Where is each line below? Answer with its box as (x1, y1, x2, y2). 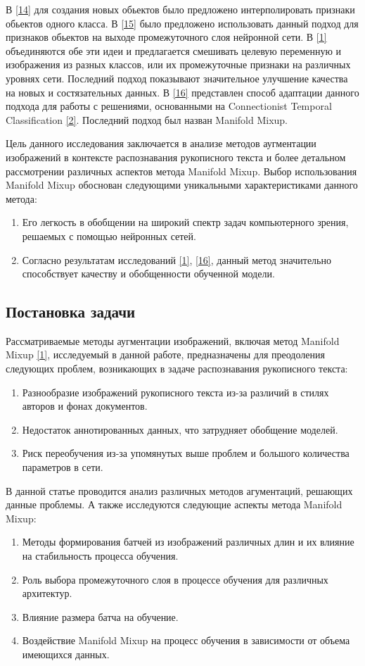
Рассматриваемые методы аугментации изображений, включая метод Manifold (6, 333, 340, 348)
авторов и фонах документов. (22, 398, 148, 413)
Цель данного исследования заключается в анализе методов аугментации (6, 136, 316, 151)
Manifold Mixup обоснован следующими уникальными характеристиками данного (6, 177, 358, 192)
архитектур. (22, 586, 72, 601)
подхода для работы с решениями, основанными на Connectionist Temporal (6, 99, 332, 113)
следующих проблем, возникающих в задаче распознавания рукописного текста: (6, 361, 348, 376)
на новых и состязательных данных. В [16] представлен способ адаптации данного (6, 84, 359, 99)
